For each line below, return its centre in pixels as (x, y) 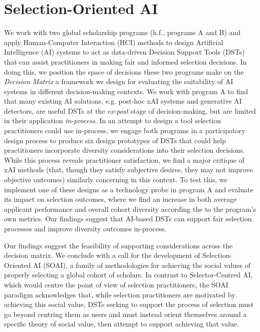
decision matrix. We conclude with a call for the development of (102, 255)
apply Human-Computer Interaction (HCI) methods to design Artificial (114, 42)
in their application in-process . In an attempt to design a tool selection (113, 120)
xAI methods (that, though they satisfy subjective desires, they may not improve (128, 170)
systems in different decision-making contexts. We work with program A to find (126, 91)
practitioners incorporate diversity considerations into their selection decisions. (124, 150)
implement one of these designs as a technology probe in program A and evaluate (129, 189)
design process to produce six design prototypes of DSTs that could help (115, 140)
